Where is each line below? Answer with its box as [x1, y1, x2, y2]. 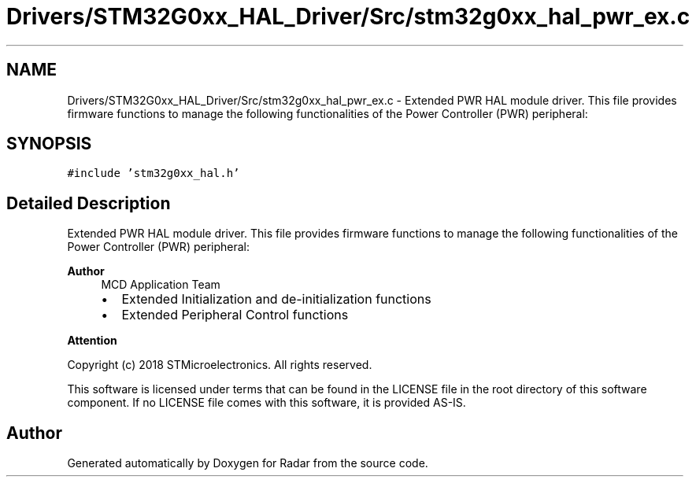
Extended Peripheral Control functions [121, 307, 349, 323]
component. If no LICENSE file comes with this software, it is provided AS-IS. [67, 396, 466, 410]
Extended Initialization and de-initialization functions [121, 291, 431, 308]
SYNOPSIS [6, 134, 92, 154]
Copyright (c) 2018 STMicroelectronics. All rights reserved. [67, 358, 372, 372]
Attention [67, 334, 117, 348]
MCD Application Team [101, 278, 220, 292]
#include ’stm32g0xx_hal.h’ [67, 167, 240, 180]
